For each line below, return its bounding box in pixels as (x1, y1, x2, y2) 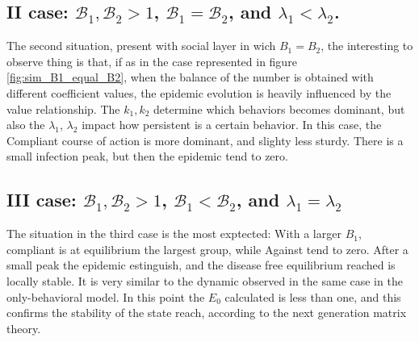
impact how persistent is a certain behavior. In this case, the (82, 116, 382, 133)
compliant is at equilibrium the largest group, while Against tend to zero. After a (6, 240, 409, 257)
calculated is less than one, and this (224, 288, 401, 305)
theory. (6, 319, 41, 336)
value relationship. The (6, 100, 120, 117)
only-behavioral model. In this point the (6, 288, 205, 305)
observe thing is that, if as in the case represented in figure (6, 52, 297, 69)
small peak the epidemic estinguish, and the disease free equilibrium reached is (6, 256, 396, 273)
